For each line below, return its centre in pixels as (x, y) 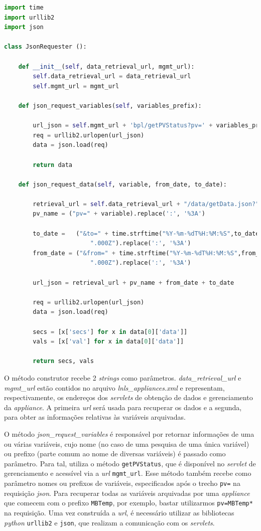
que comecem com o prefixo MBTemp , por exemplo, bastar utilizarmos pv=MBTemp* (128, 503)
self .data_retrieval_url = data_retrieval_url (112, 76)
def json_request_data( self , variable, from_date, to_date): (122, 184)
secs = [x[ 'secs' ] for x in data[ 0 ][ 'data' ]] (110, 332)
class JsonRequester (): (45, 47)
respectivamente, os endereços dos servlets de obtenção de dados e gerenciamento (128, 397)
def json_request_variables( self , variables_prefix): (110, 106)
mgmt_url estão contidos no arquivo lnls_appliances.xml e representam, (114, 387)
